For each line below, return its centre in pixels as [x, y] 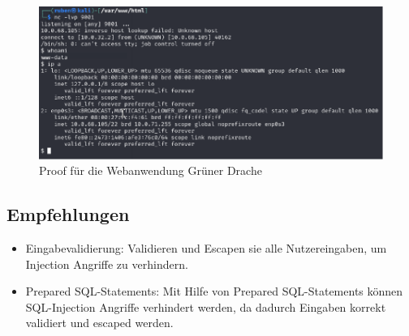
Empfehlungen [68, 214]
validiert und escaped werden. [99, 323]
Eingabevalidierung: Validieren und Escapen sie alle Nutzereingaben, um [206, 247]
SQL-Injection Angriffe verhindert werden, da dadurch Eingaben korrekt [206, 306]
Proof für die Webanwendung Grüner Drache [151, 170]
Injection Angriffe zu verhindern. [107, 264]
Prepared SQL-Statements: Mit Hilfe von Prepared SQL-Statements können [214, 291]
